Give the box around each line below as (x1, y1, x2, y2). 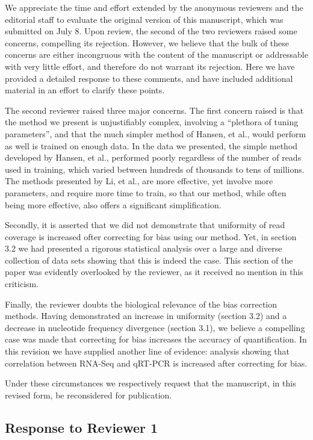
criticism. (5, 277, 39, 290)
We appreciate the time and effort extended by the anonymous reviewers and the (5, 1, 303, 13)
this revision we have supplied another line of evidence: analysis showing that (5, 345, 290, 358)
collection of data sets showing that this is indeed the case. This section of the (5, 253, 293, 266)
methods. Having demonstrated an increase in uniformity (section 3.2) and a (5, 309, 287, 322)
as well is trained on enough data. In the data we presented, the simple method (5, 139, 298, 152)
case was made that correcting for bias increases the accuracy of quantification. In (5, 333, 307, 345)
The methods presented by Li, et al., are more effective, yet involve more (5, 175, 273, 187)
